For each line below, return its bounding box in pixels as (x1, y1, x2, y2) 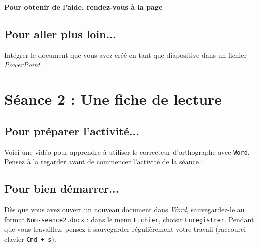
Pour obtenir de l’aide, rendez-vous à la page (4, 2, 163, 12)
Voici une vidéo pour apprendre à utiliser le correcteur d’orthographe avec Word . (4, 146, 250, 157)
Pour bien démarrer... (4, 181, 119, 196)
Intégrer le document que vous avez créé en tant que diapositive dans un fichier (4, 49, 247, 60)
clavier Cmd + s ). (4, 233, 56, 244)
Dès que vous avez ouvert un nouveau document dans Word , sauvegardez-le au (4, 204, 245, 215)
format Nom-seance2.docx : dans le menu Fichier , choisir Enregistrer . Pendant (4, 214, 254, 224)
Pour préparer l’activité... (4, 123, 139, 138)
